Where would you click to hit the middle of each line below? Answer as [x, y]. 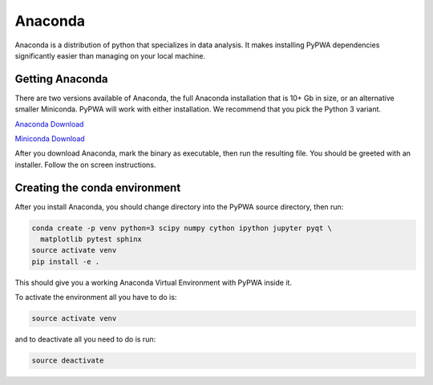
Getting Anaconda [61, 79]
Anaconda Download [49, 124]
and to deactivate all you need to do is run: [85, 339]
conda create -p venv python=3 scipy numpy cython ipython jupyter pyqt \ [182, 228]
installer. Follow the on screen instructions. [85, 164]
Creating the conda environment [98, 187]
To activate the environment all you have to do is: [96, 298]
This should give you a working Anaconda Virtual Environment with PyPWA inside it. [154, 282]
